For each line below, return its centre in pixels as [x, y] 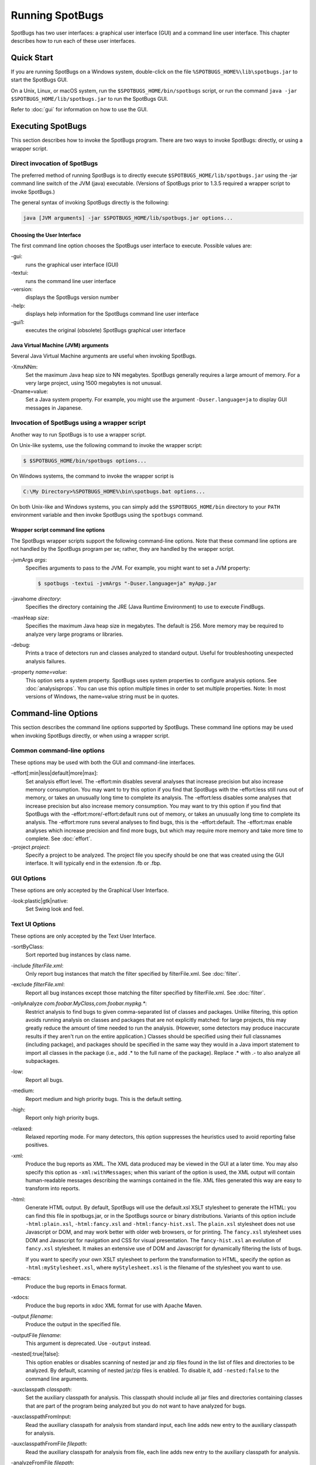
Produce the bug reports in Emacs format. [76, 1286]
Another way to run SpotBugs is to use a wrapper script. [78, 434]
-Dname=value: [30, 391]
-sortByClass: [27, 946]
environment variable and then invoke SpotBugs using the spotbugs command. [107, 515]
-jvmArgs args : [29, 560]
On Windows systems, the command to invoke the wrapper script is [92, 476]
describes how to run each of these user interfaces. [73, 40]
